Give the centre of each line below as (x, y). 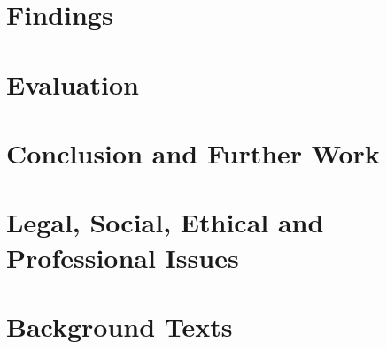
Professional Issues (123, 257)
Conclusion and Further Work (193, 152)
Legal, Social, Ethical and (165, 222)
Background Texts (120, 326)
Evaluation (73, 83)
